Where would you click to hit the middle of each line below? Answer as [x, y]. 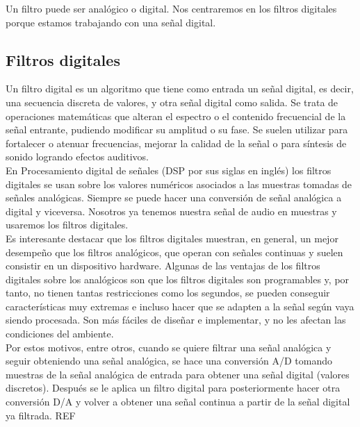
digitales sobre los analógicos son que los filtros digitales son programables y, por [178, 279]
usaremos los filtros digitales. [67, 225]
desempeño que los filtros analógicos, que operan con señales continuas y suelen [174, 252]
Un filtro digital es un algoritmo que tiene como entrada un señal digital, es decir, [180, 89]
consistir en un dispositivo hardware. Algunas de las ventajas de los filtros [163, 266]
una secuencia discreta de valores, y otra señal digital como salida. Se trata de [172, 102]
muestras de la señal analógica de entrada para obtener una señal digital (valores [178, 374]
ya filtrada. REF [41, 415]
